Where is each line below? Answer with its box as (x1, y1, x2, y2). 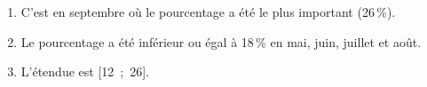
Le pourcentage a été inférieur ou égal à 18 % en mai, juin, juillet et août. (20, 32, 422, 51)
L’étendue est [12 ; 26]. (20, 62, 149, 81)
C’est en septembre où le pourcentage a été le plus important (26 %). (20, 3, 396, 20)
